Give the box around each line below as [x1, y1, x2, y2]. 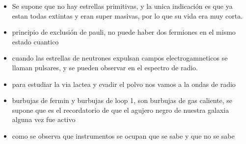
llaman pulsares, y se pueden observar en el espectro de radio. [12, 62, 198, 72]
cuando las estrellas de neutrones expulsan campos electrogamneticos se [12, 53, 228, 63]
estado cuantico [12, 36, 59, 46]
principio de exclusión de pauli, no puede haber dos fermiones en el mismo [12, 27, 236, 37]
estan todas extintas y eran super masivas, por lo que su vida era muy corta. [12, 10, 243, 21]
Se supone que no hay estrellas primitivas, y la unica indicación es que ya [12, 1, 233, 11]
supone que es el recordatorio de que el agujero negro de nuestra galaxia [12, 104, 229, 115]
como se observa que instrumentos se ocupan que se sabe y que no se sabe [12, 130, 235, 141]
